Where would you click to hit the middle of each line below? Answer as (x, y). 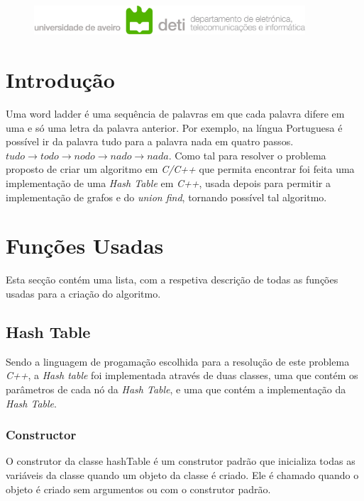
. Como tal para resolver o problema (247, 155)
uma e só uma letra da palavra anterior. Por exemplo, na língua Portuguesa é (174, 127)
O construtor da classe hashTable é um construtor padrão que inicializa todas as (181, 461)
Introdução (60, 80)
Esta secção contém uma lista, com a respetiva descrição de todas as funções (172, 280)
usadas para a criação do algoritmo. (83, 293)
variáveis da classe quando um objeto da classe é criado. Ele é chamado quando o (182, 474)
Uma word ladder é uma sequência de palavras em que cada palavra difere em (175, 114)
